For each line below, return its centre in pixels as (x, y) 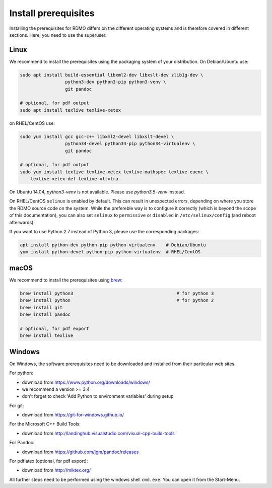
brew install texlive (47, 336)
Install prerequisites (52, 13)
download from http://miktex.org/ (56, 470)
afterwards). (22, 222)
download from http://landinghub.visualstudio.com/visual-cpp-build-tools (98, 433)
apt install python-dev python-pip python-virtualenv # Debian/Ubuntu (113, 245)
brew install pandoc (45, 315)
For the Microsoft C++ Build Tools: (45, 424)
